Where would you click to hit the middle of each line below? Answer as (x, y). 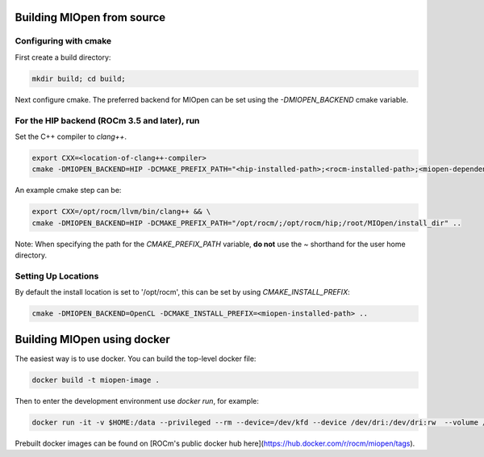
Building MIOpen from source (90, 17)
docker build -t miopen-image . (96, 380)
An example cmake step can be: (68, 191)
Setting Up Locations (57, 276)
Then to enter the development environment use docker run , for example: (137, 400)
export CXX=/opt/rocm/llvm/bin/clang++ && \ (121, 212)
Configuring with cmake (63, 41)
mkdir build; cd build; (79, 78)
